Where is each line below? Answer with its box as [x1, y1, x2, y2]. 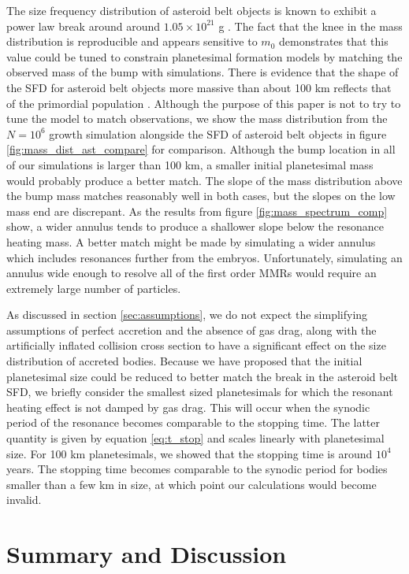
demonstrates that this [279, 33, 389, 50]
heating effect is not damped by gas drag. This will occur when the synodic [6, 398, 370, 415]
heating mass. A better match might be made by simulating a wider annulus [6, 233, 376, 250]
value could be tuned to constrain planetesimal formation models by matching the [6, 48, 403, 65]
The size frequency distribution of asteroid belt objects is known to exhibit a [6, 2, 377, 18]
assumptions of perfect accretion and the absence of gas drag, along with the [6, 321, 377, 338]
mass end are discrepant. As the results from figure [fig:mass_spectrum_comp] [6, 202, 388, 219]
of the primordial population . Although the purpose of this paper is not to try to [6, 94, 401, 111]
